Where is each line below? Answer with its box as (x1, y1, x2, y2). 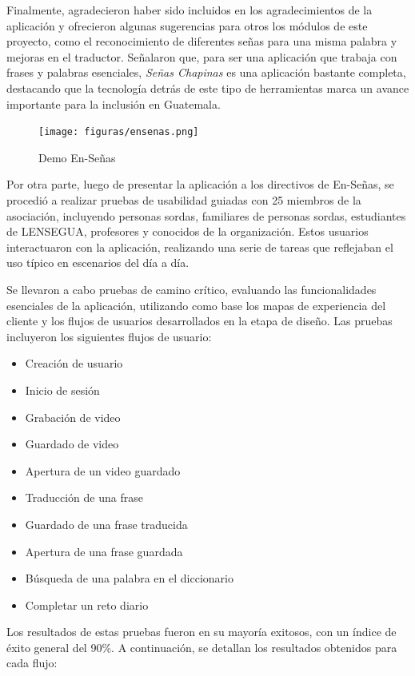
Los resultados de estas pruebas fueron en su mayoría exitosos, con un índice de (6, 623, 397, 640)
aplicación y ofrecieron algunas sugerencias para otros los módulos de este (6, 17, 368, 34)
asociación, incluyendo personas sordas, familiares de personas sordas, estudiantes (6, 207, 406, 224)
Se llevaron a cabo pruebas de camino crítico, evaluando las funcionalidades (6, 280, 377, 297)
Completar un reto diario (25, 596, 149, 613)
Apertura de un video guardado (25, 462, 181, 479)
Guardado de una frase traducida (25, 515, 188, 532)
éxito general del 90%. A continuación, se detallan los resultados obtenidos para (6, 638, 397, 655)
